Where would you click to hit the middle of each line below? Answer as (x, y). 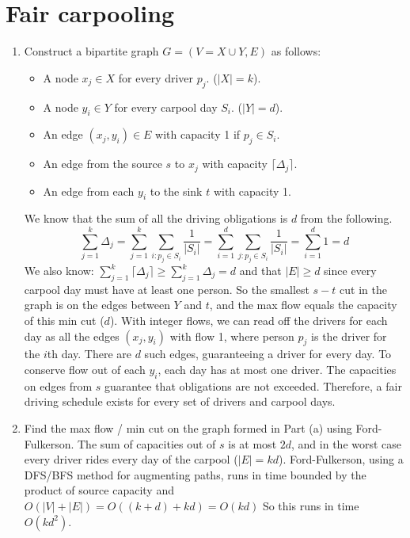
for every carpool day (166, 107)
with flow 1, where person (232, 336)
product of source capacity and (99, 490)
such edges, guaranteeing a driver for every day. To (268, 354)
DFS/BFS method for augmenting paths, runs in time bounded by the (195, 474)
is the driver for (349, 336)
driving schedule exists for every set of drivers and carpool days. (180, 401)
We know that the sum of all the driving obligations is (156, 218)
